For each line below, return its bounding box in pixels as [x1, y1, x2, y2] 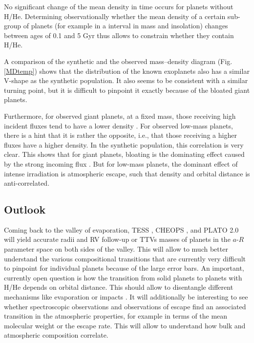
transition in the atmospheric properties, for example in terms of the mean [4, 311, 228, 321]
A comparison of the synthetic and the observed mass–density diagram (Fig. [4, 56, 233, 66]
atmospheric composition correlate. [4, 330, 108, 340]
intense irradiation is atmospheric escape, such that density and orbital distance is [4, 168, 250, 178]
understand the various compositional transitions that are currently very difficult [4, 253, 246, 263]
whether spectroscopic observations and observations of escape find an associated [4, 301, 246, 311]
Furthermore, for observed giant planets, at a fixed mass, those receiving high [4, 110, 236, 121]
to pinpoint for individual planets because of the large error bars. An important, [4, 263, 244, 273]
